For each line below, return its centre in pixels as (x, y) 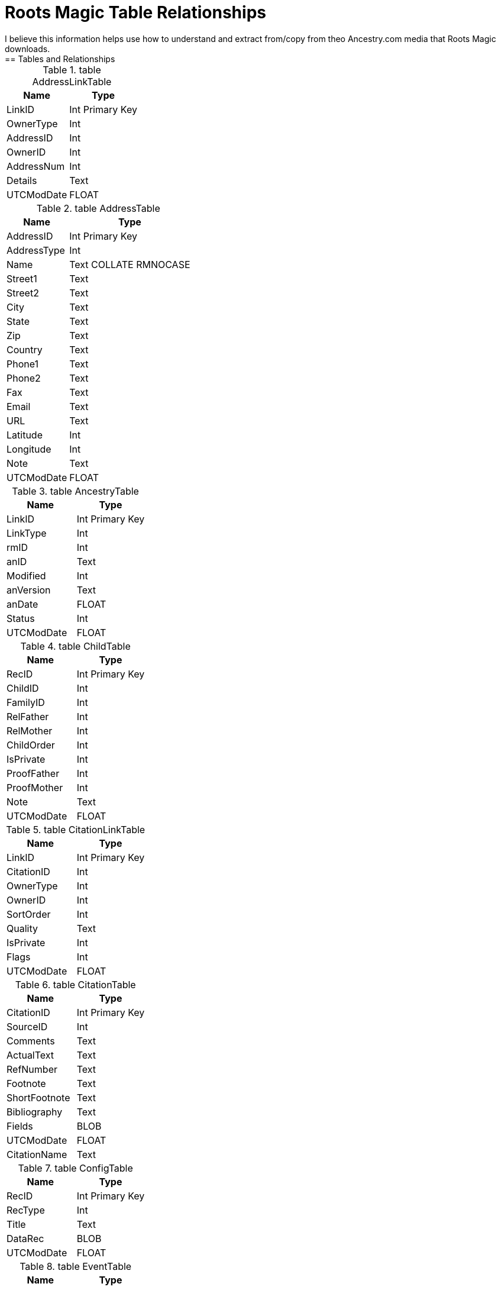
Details (22, 180)
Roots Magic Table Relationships (135, 12)
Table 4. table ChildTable (75, 646)
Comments (31, 1041)
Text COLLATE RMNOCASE (130, 264)
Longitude (29, 449)
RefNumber (32, 1069)
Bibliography (35, 1112)
